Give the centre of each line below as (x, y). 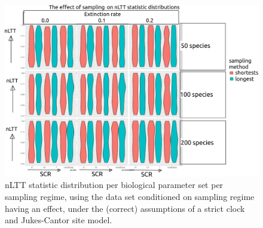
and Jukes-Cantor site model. (59, 220)
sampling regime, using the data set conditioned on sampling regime (130, 196)
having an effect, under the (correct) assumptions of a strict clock (125, 208)
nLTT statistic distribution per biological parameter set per (114, 185)
